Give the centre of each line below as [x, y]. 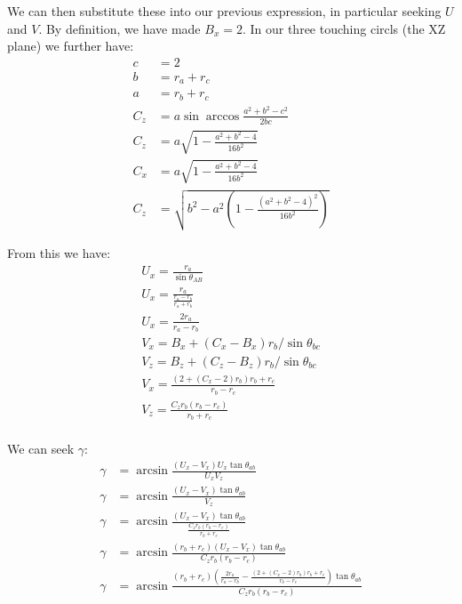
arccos [223, 116]
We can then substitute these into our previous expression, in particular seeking [224, 11]
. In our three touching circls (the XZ [344, 28]
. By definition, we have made [119, 28]
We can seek [41, 449]
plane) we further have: [71, 46]
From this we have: [59, 253]
